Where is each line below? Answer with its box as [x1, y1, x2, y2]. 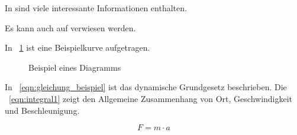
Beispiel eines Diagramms [28, 61, 121, 73]
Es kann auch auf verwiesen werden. [5, 21, 136, 34]
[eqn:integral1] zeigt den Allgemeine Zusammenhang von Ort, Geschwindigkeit [9, 92, 293, 104]
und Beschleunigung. [5, 104, 80, 116]
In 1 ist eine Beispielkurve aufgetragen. [5, 41, 150, 54]
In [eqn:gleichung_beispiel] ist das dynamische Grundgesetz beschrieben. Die [5, 81, 287, 93]
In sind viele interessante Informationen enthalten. [5, 2, 187, 14]
